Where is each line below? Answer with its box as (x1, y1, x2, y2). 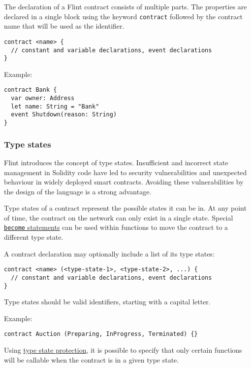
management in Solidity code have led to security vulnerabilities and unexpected (4, 167, 247, 177)
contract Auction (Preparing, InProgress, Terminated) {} (4, 331, 198, 338)
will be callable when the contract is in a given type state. (4, 354, 179, 365)
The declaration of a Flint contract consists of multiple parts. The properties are (4, 1, 247, 11)
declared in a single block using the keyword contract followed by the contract (4, 11, 243, 21)
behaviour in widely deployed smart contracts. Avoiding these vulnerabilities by (4, 177, 244, 187)
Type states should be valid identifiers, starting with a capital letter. (4, 296, 211, 307)
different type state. (4, 232, 63, 242)
